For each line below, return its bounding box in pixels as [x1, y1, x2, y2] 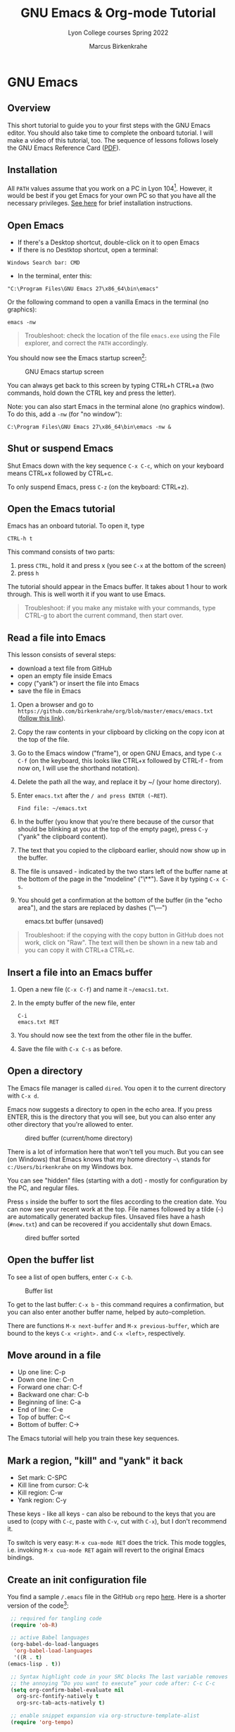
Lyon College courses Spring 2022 [68, 28, 169, 37]
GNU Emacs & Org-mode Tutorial [20, 5, 216, 21]
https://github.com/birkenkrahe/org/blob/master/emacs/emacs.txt [17, 708, 213, 715]
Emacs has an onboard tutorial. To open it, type [7, 521, 145, 530]
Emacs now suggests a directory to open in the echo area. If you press [7, 1105, 212, 1113]
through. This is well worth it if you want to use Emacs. [7, 590, 166, 598]
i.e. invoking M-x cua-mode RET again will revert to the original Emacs [7, 1546, 205, 1555]
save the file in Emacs [17, 687, 82, 695]
